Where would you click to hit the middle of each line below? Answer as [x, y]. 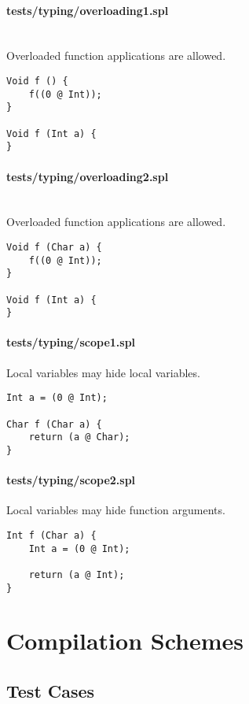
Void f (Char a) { [54, 247]
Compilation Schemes [125, 641]
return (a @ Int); [77, 574]
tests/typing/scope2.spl [71, 480]
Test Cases [51, 690]
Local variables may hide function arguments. [116, 510]
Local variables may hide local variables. [103, 372]
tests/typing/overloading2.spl [88, 176]
